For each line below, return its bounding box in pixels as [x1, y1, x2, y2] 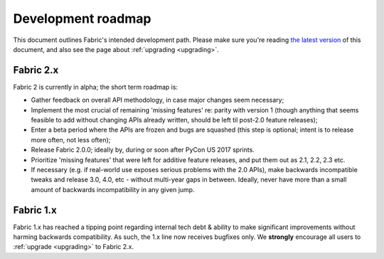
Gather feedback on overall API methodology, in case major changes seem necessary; [31, 96, 284, 105]
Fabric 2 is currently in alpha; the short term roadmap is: [13, 83, 178, 91]
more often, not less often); [31, 135, 111, 144]
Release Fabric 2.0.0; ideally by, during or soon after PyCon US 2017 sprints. [31, 146, 255, 154]
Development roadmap [13, 11, 151, 26]
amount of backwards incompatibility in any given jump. [31, 185, 195, 194]
